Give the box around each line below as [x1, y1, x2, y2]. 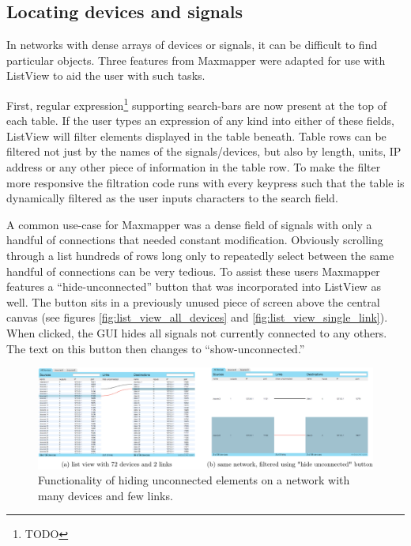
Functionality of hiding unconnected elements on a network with [38, 472, 350, 488]
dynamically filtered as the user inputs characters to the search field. [6, 190, 338, 206]
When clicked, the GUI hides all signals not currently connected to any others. [6, 324, 387, 341]
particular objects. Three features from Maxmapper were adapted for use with [6, 51, 386, 68]
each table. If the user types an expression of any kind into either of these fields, [6, 112, 394, 129]
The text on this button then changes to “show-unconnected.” [6, 340, 305, 356]
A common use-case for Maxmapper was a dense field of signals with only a [6, 216, 372, 232]
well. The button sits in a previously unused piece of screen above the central [6, 293, 380, 310]
